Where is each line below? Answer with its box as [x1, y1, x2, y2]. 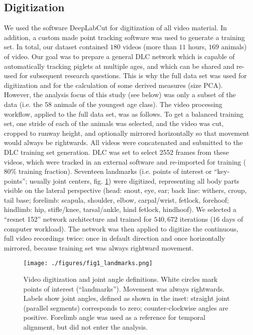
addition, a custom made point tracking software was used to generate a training [4, 32, 245, 42]
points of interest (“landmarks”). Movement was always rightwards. [23, 283, 225, 293]
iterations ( [179, 214, 213, 224]
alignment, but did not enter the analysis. [23, 322, 148, 332]
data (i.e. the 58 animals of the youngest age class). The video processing [4, 99, 223, 109]
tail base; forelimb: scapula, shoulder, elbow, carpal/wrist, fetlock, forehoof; [4, 194, 229, 205]
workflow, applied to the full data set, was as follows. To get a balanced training [4, 108, 244, 119]
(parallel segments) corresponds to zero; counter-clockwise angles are [23, 302, 228, 313]
